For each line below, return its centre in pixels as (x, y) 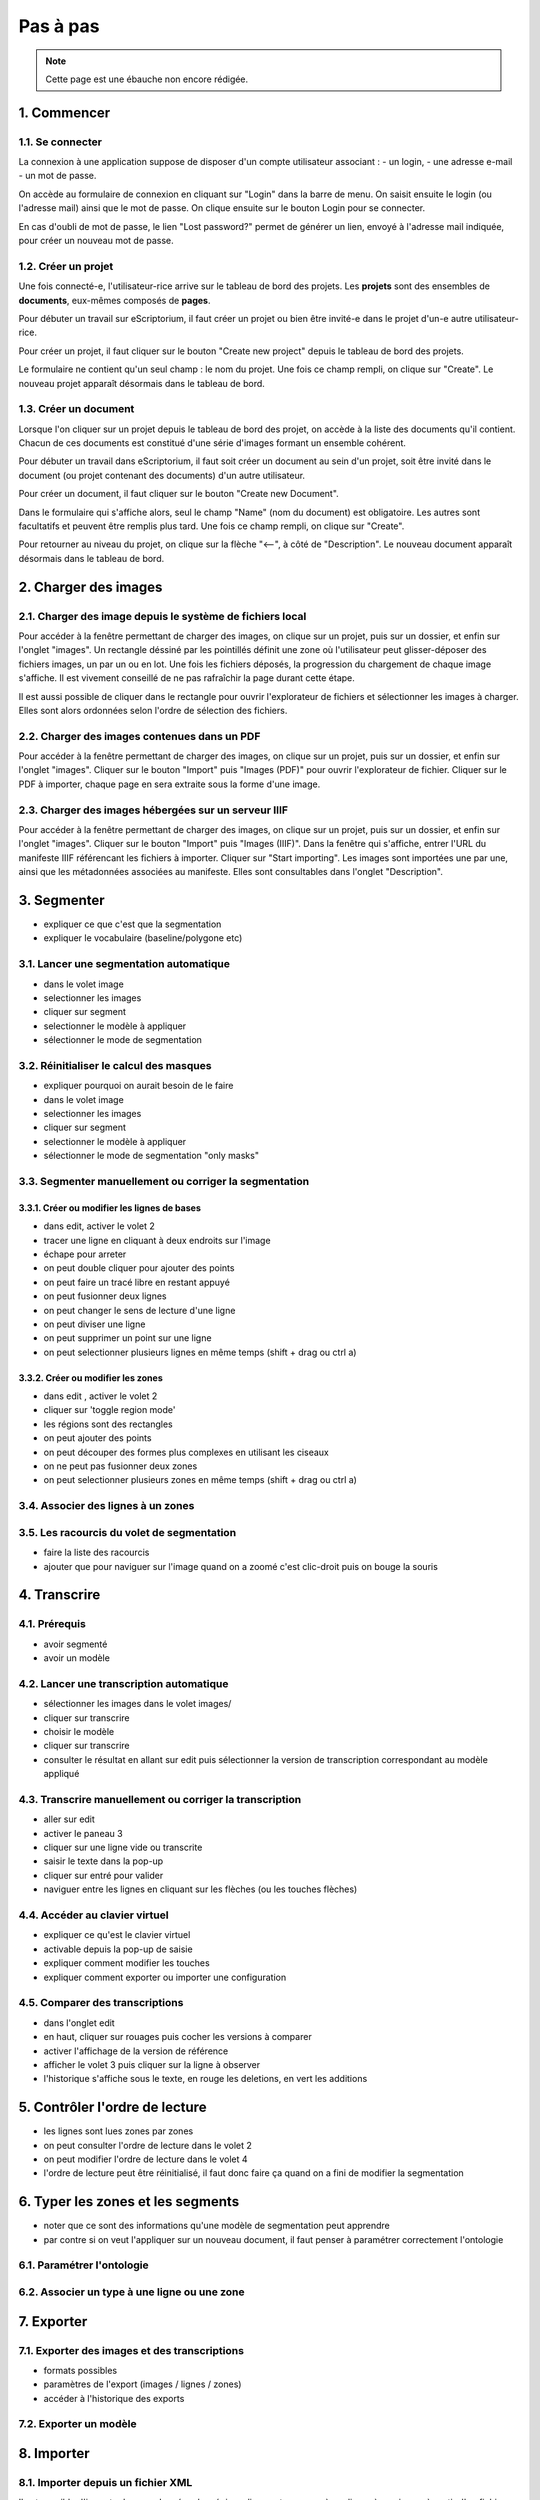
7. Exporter (53, 2321)
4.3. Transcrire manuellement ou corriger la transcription (160, 1799)
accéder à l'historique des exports (114, 2398)
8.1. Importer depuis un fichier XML (105, 2483)
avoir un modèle (76, 1658)
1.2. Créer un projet (66, 266)
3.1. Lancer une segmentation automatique (124, 964)
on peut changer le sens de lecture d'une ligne (139, 1310)
